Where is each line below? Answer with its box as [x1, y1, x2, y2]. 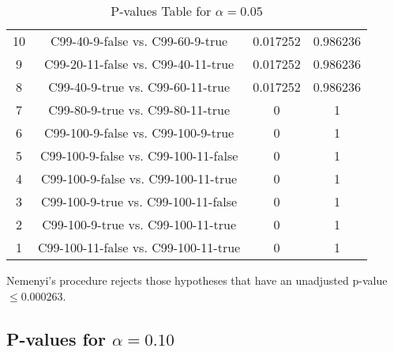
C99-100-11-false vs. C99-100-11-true [38, 238, 241, 256]
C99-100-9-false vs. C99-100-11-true [41, 169, 238, 187]
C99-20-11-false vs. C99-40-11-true [44, 55, 235, 73]
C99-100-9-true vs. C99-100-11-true [42, 215, 237, 233]
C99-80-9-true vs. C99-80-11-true [48, 100, 231, 119]
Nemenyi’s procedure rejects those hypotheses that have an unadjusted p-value [6, 272, 388, 288]
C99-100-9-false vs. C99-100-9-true [44, 123, 235, 142]
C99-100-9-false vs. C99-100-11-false [39, 146, 238, 165]
